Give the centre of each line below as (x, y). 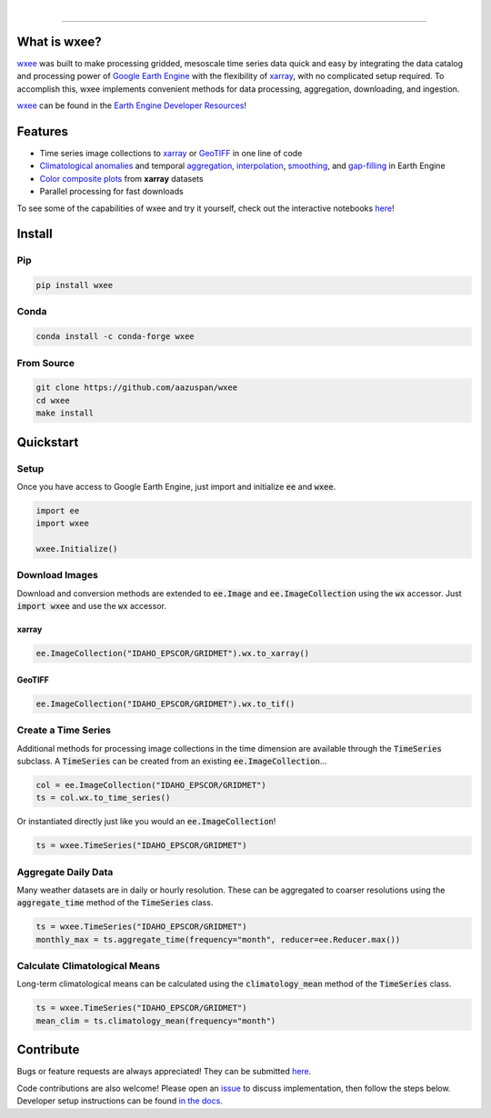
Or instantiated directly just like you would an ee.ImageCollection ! (146, 822)
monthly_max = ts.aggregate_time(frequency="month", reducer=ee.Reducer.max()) (218, 939)
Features (42, 131)
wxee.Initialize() (77, 549)
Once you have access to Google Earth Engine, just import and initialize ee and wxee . (176, 486)
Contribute (48, 1050)
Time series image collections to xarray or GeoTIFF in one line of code (171, 153)
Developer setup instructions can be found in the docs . (120, 1101)
